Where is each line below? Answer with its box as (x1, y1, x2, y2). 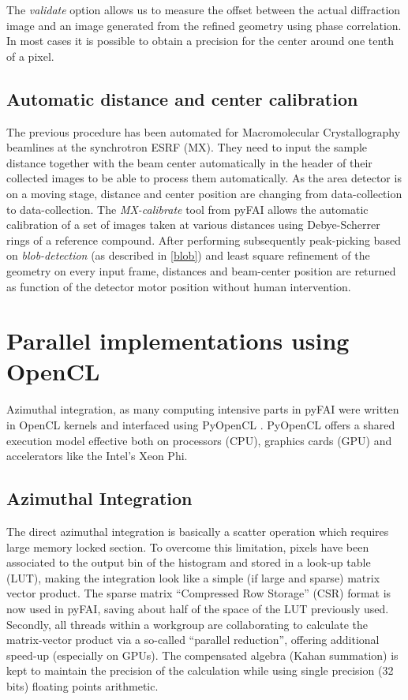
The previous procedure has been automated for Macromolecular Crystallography (6, 123, 401, 140)
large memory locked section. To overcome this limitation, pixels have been (6, 538, 369, 555)
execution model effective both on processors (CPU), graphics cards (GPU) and (6, 432, 392, 448)
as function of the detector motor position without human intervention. (6, 278, 351, 294)
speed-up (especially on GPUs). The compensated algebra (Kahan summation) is (6, 646, 399, 663)
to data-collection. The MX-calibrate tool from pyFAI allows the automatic (6, 200, 369, 217)
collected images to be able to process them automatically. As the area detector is (6, 170, 402, 186)
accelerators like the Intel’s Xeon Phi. (6, 447, 188, 464)
